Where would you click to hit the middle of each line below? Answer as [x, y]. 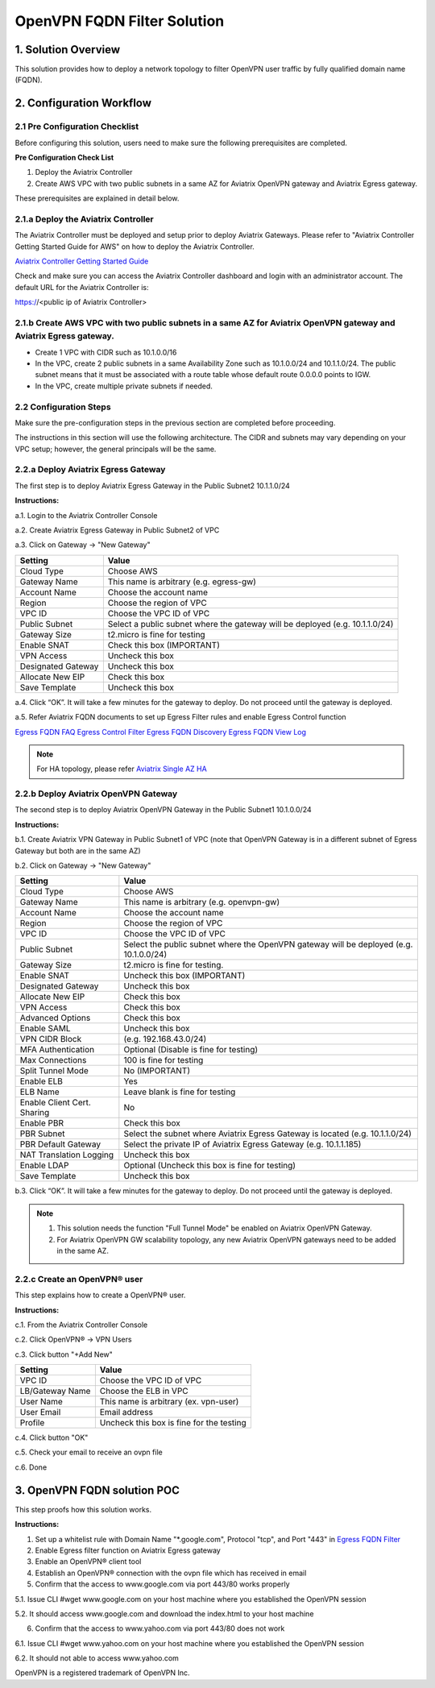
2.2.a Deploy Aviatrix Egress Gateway [90, 470]
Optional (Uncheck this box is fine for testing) [210, 1166]
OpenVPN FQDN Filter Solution [120, 21]
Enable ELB [41, 1081]
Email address [126, 1412]
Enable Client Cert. [56, 1102]
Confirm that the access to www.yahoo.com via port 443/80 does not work [160, 1628]
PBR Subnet [42, 1134]
